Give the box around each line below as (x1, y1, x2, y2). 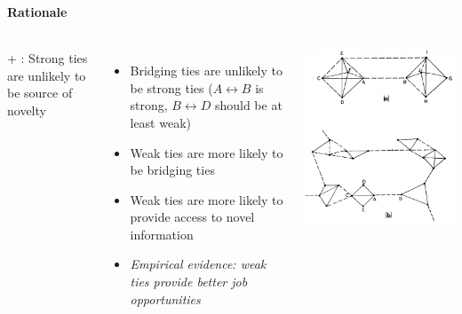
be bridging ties (130, 161, 215, 179)
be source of (7, 83, 73, 102)
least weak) (130, 113, 191, 131)
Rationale (7, 2, 68, 20)
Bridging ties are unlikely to (130, 61, 283, 80)
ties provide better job (130, 272, 248, 291)
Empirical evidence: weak (130, 255, 267, 273)
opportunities (130, 289, 201, 308)
